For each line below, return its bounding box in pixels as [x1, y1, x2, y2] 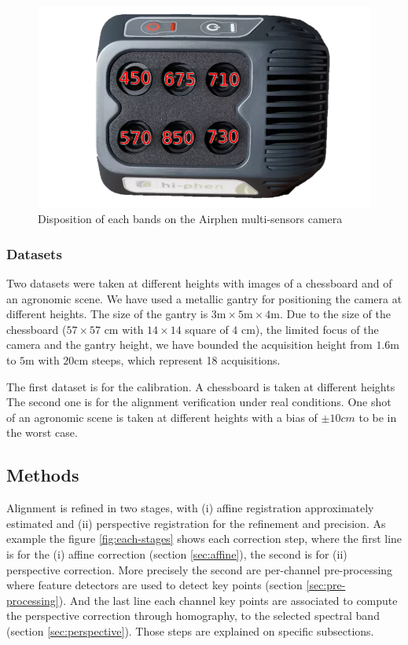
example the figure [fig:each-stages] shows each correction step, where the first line [6, 530, 402, 547]
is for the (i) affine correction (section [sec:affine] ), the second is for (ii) [6, 545, 347, 562]
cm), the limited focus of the [241, 321, 379, 337]
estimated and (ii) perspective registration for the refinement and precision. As [6, 515, 386, 531]
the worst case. [6, 424, 78, 441]
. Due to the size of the [279, 306, 391, 322]
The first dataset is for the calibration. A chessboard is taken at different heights [6, 378, 395, 394]
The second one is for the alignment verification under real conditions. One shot [6, 394, 391, 410]
